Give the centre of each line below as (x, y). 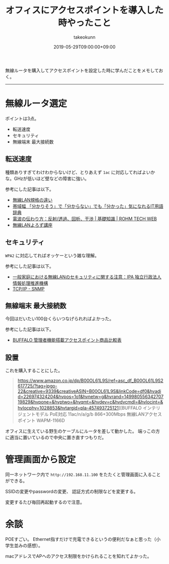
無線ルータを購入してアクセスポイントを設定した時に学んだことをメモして (82, 70)
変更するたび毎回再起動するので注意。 (45, 502)
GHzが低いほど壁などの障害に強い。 (52, 178)
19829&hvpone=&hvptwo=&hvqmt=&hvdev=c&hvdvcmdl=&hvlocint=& (90, 402)
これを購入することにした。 (34, 370)
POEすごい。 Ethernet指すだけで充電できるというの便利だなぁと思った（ (81, 539)
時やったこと (84, 23)
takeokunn (84, 37)
